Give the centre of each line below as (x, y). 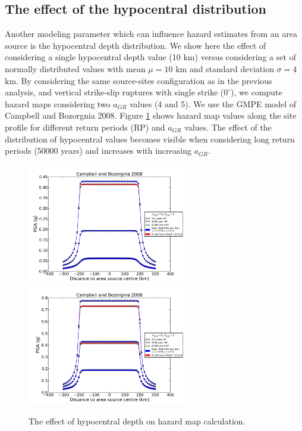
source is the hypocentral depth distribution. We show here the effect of (136, 45)
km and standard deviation (225, 68)
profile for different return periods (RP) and (85, 127)
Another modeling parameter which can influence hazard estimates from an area (151, 34)
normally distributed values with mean (75, 68)
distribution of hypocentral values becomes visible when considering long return (150, 139)
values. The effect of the (228, 127)
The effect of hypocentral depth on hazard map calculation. (137, 421)
